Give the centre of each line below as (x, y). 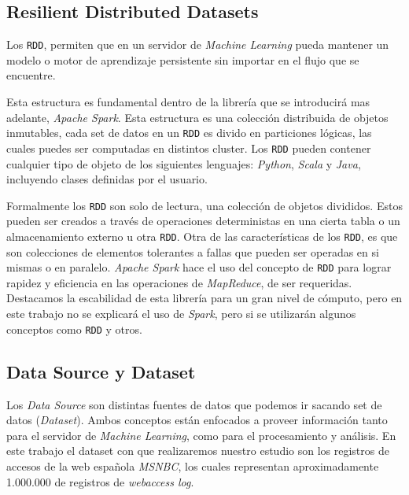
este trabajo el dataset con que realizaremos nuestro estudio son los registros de (198, 451)
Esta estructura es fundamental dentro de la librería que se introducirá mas (188, 102)
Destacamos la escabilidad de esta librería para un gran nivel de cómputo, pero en (204, 298)
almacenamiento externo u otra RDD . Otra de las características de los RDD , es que (202, 236)
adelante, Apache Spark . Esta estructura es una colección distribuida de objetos (197, 117)
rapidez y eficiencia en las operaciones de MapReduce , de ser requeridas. (179, 282)
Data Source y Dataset (101, 371)
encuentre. (31, 75)
